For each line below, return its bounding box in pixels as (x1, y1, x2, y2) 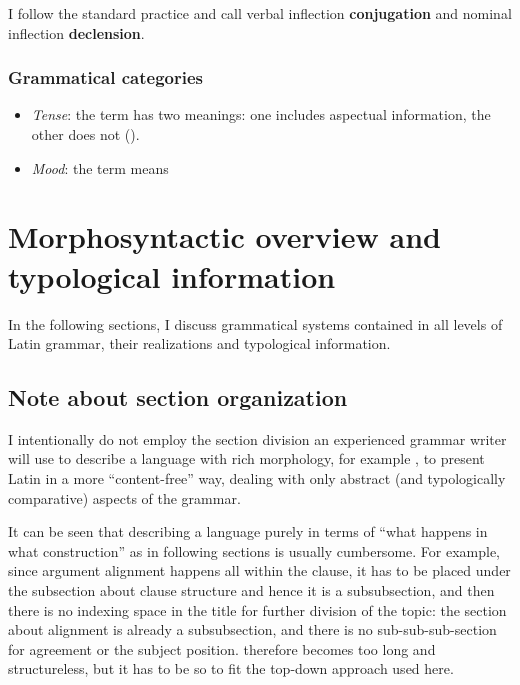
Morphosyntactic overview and (8, 216, 441, 257)
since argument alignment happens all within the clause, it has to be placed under (8, 560, 511, 581)
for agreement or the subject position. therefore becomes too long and (8, 638, 436, 659)
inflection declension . (8, 22, 145, 43)
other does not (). (31, 124, 140, 144)
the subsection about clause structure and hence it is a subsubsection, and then (8, 580, 495, 601)
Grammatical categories (8, 65, 203, 90)
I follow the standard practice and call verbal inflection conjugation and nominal (8, 3, 512, 23)
